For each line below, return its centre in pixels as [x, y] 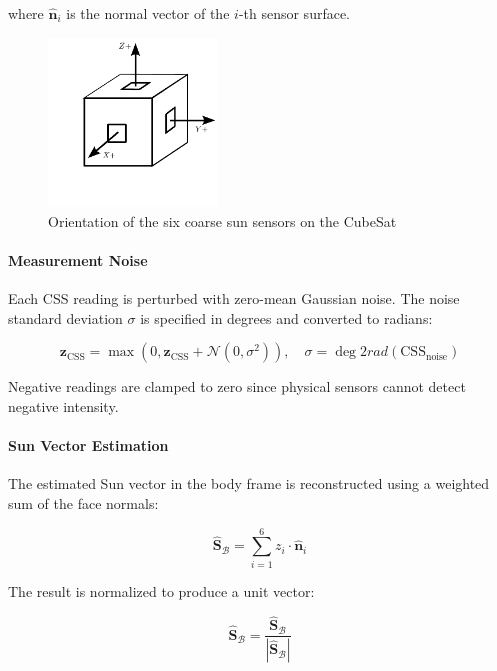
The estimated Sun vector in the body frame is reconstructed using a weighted [249, 483]
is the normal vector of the [148, 13]
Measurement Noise [78, 259]
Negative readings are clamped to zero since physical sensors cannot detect [237, 386]
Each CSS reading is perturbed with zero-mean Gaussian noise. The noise [234, 298]
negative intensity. [63, 405]
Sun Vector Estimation [88, 445]
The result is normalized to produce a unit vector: [161, 590]
